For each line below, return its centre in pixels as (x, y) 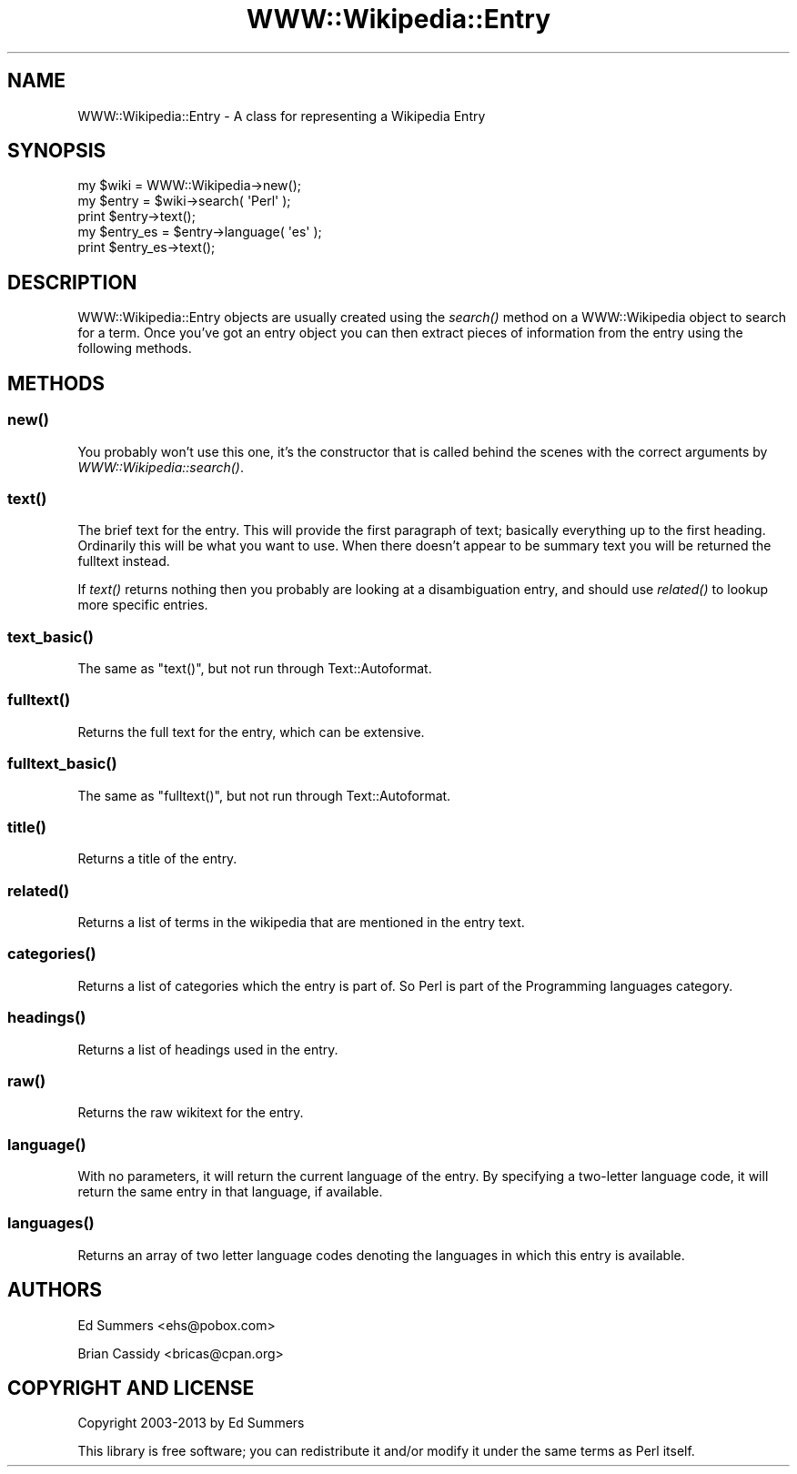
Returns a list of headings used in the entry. (208, 1049)
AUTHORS (55, 1290)
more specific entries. (143, 605)
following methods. (135, 348)
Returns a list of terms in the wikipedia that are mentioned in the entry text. (301, 922)
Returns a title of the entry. (157, 859)
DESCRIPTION (72, 282)
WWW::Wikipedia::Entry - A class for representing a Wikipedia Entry (282, 116)
